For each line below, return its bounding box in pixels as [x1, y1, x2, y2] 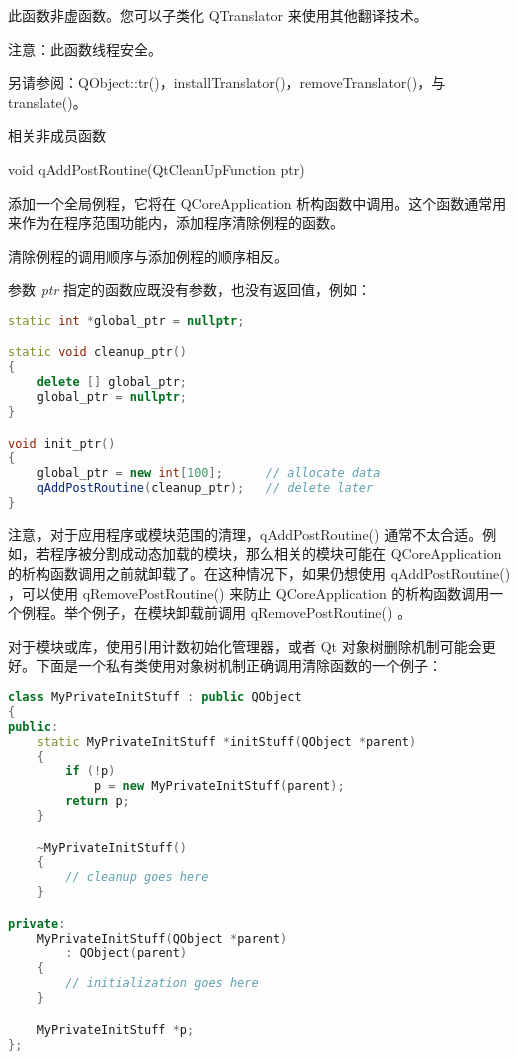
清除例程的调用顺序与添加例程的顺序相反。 [8, 245, 288, 266]
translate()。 [8, 91, 87, 112]
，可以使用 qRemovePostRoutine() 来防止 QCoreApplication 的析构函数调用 [8, 582, 490, 603]
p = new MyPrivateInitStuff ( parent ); [93, 779, 345, 794]
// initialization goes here [65, 976, 259, 991]
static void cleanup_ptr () [8, 345, 187, 360]
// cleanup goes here [65, 870, 209, 885]
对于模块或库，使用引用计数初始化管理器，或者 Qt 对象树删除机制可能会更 [8, 635, 496, 656]
